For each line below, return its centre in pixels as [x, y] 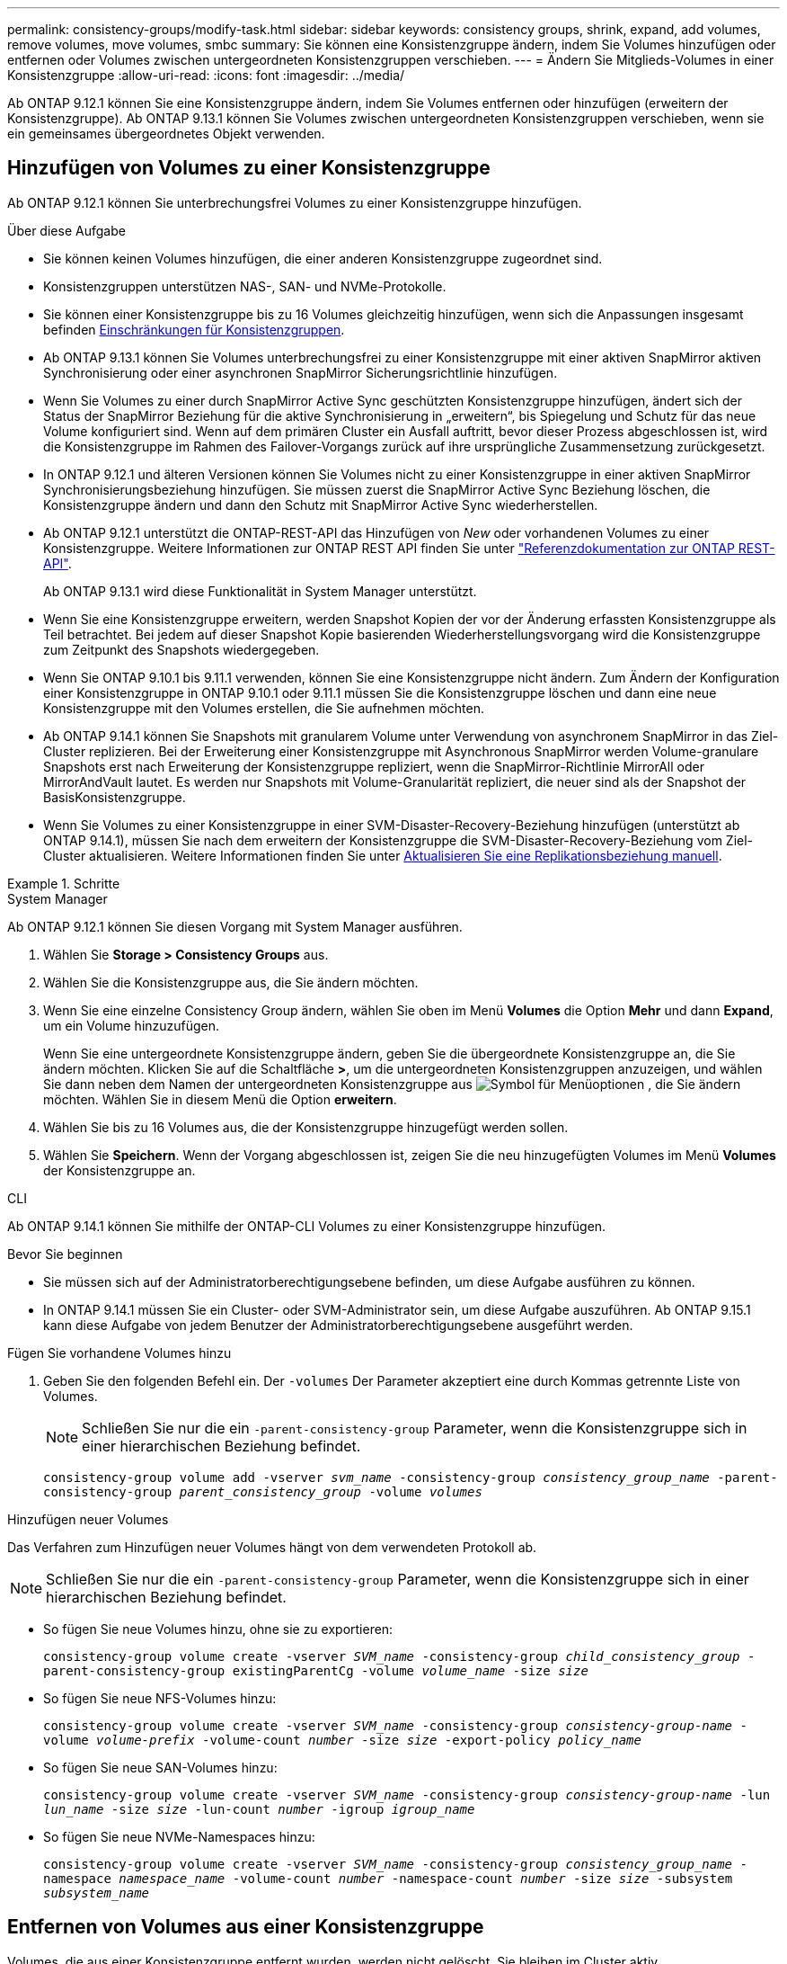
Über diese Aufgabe [66, 230]
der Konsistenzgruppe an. [119, 1170]
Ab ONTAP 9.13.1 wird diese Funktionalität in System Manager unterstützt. [260, 591]
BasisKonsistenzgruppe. [115, 797]
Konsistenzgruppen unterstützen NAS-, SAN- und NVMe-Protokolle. [245, 286]
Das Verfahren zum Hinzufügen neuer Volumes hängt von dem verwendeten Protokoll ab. [272, 1547]
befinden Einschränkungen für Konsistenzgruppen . [194, 329]
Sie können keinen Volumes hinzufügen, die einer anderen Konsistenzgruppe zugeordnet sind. [323, 258]
